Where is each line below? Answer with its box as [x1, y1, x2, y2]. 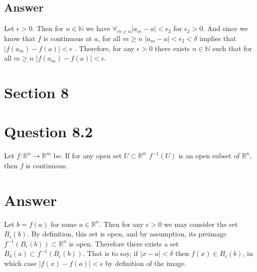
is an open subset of [178, 150, 240, 161]
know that [4, 33, 36, 43]
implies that [199, 33, 236, 43]
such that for [212, 43, 252, 53]
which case [4, 257, 37, 268]
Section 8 [4, 82, 69, 102]
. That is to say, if [82, 248, 138, 258]
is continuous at [43, 33, 92, 43]
